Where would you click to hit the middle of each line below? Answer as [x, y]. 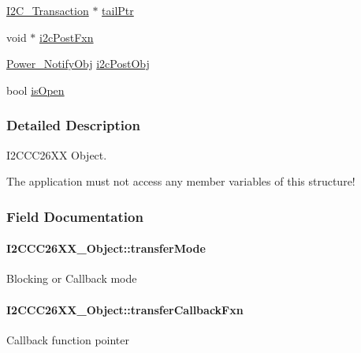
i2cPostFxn [67, 37]
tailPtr [118, 10]
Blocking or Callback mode [72, 278]
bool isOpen [35, 90]
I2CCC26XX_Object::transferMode [106, 248]
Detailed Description [73, 125]
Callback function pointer [68, 339]
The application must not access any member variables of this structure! [181, 181]
